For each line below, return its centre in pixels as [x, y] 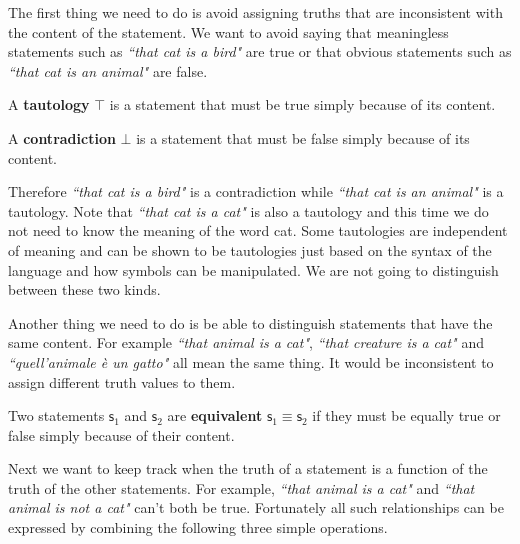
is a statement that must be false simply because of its [303, 137]
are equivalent [215, 415]
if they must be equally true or [406, 415]
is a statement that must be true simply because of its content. [302, 104]
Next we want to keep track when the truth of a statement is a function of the [248, 468]
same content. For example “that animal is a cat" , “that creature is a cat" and [246, 342]
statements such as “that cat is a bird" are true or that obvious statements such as [260, 51]
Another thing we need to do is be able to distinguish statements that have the [250, 322]
